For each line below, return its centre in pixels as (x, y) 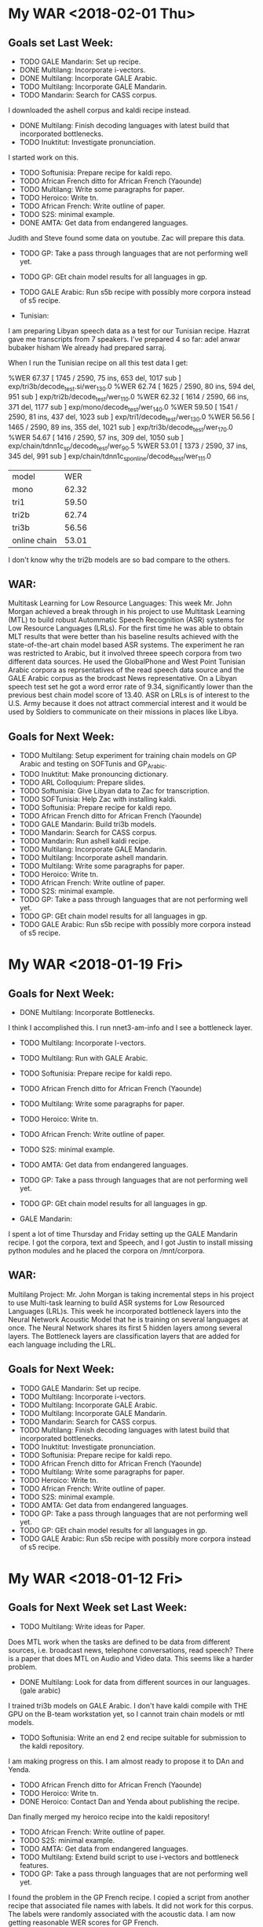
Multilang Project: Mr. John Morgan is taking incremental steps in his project (131, 1294)
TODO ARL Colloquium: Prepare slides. (82, 782)
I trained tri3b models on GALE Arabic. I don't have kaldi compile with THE (128, 1705)
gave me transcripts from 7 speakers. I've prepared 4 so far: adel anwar (124, 339)
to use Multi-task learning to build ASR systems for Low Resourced (117, 1303)
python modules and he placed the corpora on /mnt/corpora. (107, 1250)
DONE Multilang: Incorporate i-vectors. (82, 70)
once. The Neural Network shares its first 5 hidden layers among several (125, 1328)
